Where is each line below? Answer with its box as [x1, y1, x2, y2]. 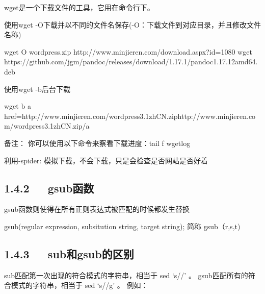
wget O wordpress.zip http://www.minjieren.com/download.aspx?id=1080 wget [4, 46, 252, 57]
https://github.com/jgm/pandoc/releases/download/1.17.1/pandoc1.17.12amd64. [4, 56, 258, 67]
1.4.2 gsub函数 [4, 180, 94, 195]
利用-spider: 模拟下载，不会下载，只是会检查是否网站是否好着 [4, 155, 208, 165]
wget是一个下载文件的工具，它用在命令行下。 [4, 2, 154, 12]
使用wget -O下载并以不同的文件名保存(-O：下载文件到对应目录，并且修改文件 [4, 19, 261, 30]
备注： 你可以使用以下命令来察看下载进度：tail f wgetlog [4, 137, 191, 148]
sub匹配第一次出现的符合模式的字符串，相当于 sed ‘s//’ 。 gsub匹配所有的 [4, 269, 248, 280]
